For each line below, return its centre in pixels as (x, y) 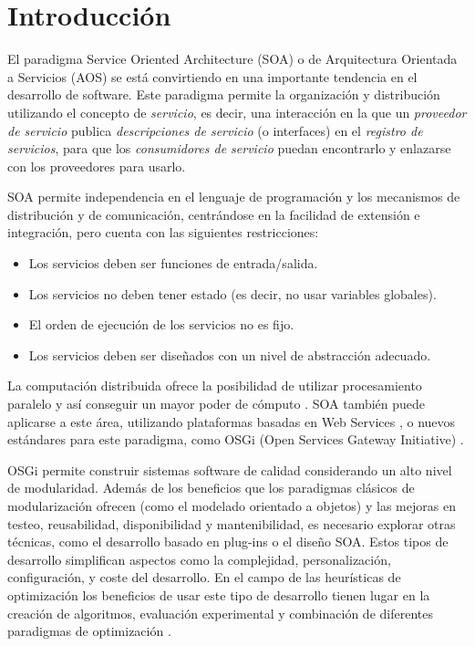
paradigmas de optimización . (89, 631)
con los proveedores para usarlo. (97, 166)
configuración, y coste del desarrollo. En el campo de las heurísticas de (204, 577)
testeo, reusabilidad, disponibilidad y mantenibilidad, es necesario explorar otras (232, 523)
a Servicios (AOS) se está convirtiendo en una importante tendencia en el (212, 76)
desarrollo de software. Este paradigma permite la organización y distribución (224, 94)
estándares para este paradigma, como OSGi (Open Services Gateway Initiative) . (236, 439)
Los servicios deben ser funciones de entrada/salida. (173, 263)
